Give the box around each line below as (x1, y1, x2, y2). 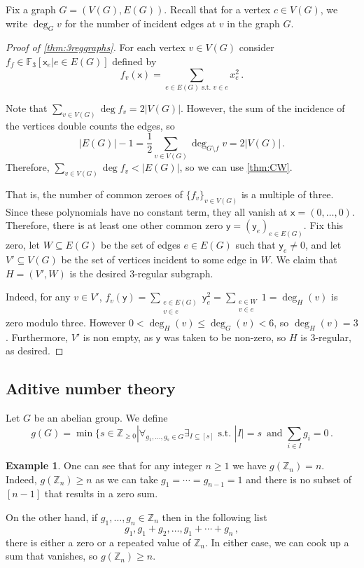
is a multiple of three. (241, 187, 334, 202)
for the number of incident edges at (64, 15, 216, 30)
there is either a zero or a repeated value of (6, 534, 191, 549)
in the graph (227, 15, 280, 30)
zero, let (6, 237, 41, 252)
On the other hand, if (6, 510, 98, 525)
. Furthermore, (6, 329, 68, 344)
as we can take (95, 471, 158, 486)
